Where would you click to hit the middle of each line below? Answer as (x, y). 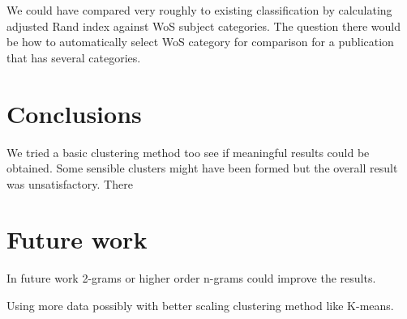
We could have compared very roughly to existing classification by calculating (199, 10)
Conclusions (74, 113)
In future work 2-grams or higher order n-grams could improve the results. (191, 278)
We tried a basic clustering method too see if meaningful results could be (188, 152)
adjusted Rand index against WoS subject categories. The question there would (204, 26)
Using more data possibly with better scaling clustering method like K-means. (200, 305)
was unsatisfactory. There (70, 183)
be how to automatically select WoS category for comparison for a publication (200, 42)
